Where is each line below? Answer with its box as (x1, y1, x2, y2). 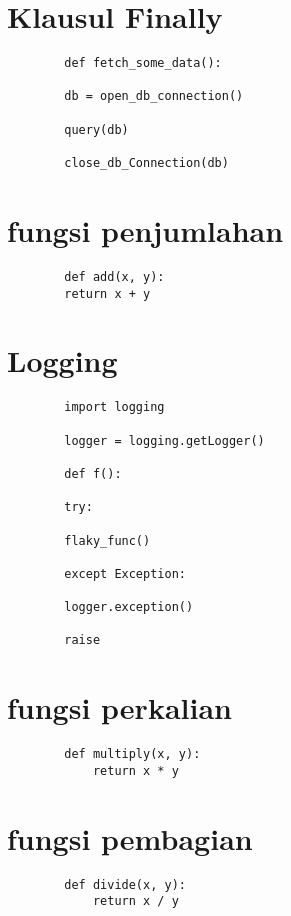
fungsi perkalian (7, 687, 232, 728)
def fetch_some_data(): (64, 56, 222, 71)
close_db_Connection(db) (64, 156, 229, 171)
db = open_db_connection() (64, 89, 244, 104)
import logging (64, 400, 165, 415)
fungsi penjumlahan (7, 209, 284, 250)
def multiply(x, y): (64, 747, 201, 762)
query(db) (64, 122, 129, 137)
